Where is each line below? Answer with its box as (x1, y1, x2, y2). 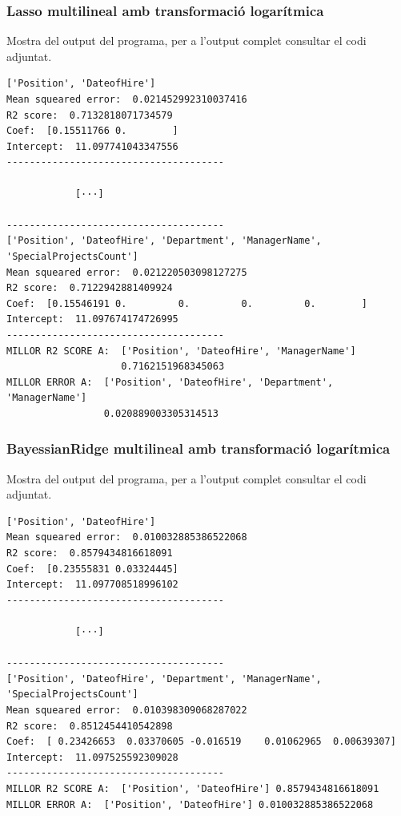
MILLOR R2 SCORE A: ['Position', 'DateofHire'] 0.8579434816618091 (6, 782, 379, 794)
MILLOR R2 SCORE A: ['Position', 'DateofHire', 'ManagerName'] (6, 345, 356, 357)
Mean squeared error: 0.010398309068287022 (6, 705, 247, 716)
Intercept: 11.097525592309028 (6, 751, 178, 763)
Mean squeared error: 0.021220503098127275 (6, 266, 247, 278)
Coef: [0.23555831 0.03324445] (6, 563, 178, 575)
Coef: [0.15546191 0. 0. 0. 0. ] (6, 297, 368, 309)
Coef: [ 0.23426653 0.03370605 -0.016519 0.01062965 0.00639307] (6, 736, 396, 748)
